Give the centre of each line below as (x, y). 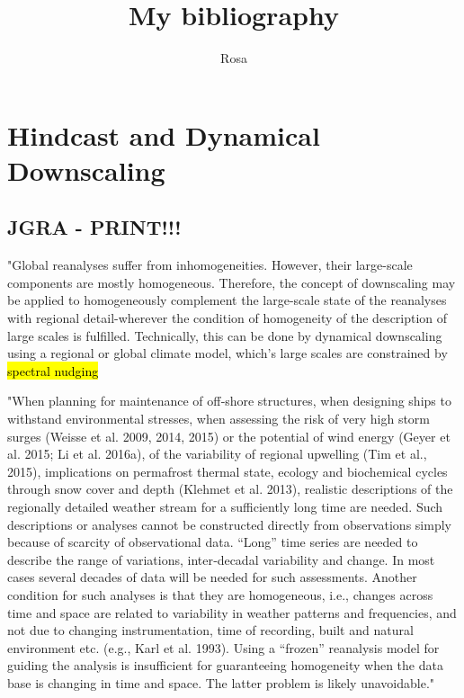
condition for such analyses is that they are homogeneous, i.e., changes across (220, 594)
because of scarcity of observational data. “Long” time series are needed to (213, 542)
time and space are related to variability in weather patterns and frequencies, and (232, 612)
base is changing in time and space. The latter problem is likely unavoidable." (221, 682)
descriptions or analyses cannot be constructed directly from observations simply (229, 524)
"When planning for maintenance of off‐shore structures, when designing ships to (229, 401)
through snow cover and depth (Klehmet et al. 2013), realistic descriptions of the (230, 489)
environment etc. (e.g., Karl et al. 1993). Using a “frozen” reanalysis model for (223, 647)
